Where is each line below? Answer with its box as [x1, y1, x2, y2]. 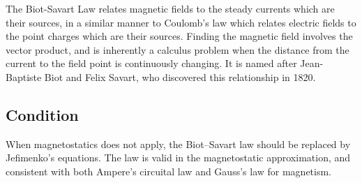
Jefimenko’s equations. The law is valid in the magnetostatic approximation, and [6, 150, 351, 165]
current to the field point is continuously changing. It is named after [6, 56, 297, 71]
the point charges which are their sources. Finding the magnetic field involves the [6, 29, 353, 43]
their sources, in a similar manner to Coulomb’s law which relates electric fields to [6, 15, 356, 29]
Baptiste [6, 69, 42, 84]
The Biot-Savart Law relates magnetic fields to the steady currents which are [6, 1, 335, 15]
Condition [6, 103, 79, 125]
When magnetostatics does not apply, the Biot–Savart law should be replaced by [6, 136, 351, 151]
